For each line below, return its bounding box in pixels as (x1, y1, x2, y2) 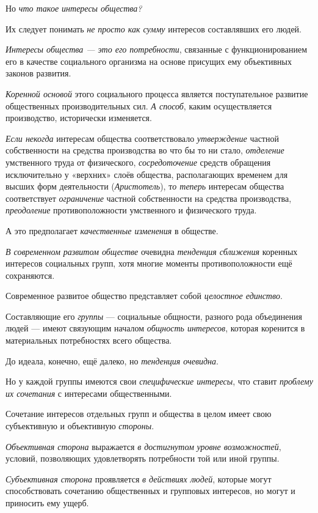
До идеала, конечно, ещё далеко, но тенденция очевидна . (5, 354, 219, 367)
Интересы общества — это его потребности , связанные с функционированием (5, 43, 308, 56)
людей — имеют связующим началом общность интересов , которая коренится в (5, 322, 305, 334)
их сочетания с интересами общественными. (5, 386, 172, 399)
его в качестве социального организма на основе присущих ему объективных (5, 54, 292, 67)
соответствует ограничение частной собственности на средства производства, (5, 191, 292, 204)
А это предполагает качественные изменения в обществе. (5, 224, 219, 237)
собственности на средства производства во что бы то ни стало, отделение (5, 144, 284, 157)
